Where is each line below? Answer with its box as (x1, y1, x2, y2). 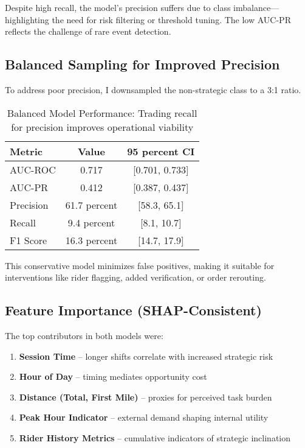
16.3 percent (65, 233, 118, 247)
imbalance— (233, 1, 279, 13)
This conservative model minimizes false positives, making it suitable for (5, 259, 275, 271)
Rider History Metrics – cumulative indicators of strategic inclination (19, 431, 291, 444)
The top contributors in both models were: (5, 329, 163, 341)
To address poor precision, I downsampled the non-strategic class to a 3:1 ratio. (5, 83, 301, 96)
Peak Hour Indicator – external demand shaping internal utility (19, 411, 269, 424)
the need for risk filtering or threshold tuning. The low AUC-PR (52, 13, 291, 26)
